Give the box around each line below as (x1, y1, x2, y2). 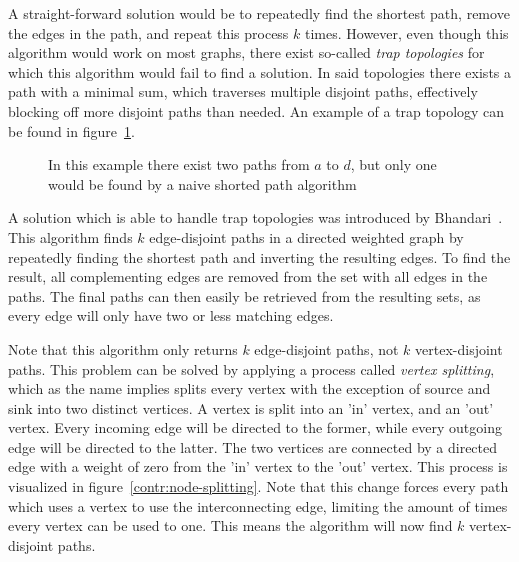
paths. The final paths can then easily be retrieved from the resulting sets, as (8, 285, 481, 306)
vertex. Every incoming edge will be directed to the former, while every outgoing (8, 417, 502, 438)
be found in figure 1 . (8, 120, 135, 141)
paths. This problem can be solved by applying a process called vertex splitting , (8, 358, 495, 379)
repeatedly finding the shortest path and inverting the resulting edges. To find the (8, 246, 511, 267)
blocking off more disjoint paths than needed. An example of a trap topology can (8, 100, 505, 121)
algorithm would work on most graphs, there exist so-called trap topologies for (8, 42, 485, 63)
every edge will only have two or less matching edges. (8, 305, 334, 326)
